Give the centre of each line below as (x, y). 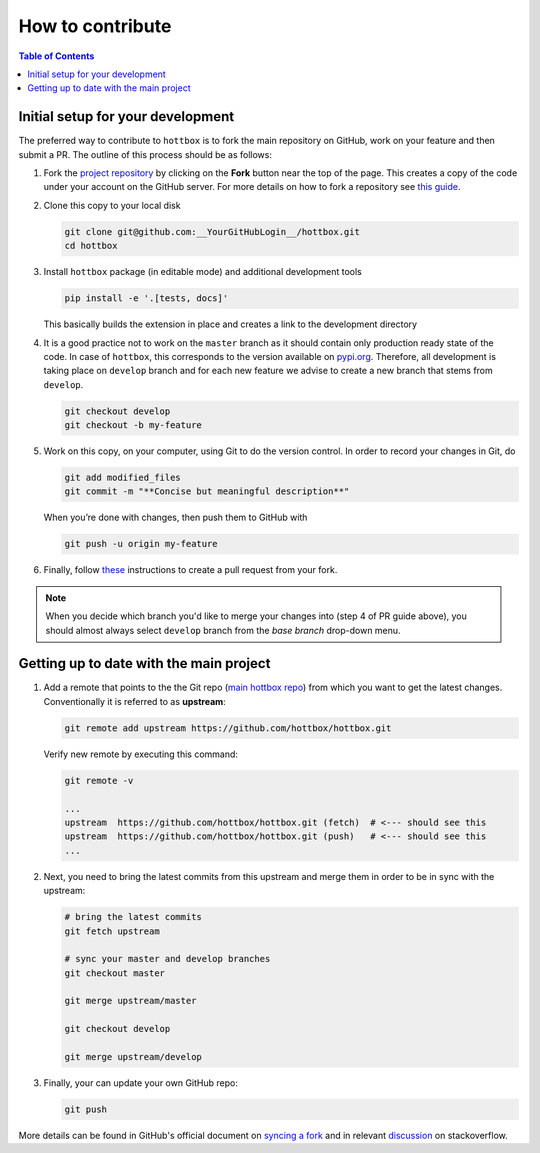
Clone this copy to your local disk (112, 205)
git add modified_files (123, 478)
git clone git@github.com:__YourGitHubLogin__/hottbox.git (212, 231)
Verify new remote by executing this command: (141, 754)
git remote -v (99, 780)
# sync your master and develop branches (167, 959)
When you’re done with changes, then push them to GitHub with (175, 517)
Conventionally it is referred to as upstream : (135, 701)
